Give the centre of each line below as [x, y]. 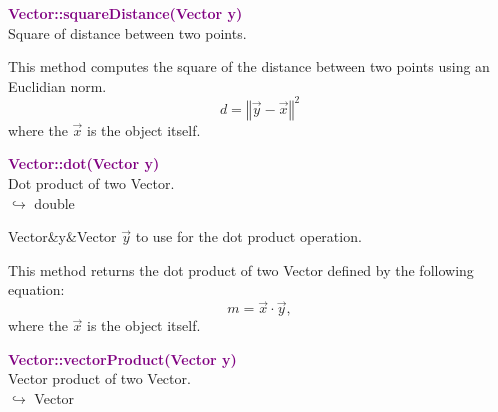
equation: [36, 289]
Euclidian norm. [57, 85]
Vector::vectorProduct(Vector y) [122, 358]
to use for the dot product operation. [248, 236]
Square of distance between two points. [127, 32]
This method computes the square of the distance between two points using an [249, 66]
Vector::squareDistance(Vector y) [125, 13]
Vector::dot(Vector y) [84, 163]
